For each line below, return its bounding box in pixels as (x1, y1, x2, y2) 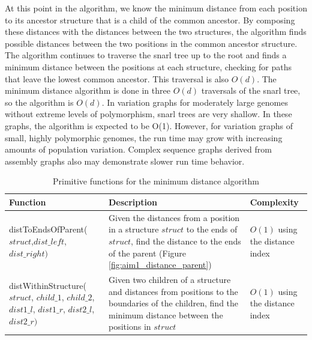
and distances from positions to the (109, 285, 238, 297)
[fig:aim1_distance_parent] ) (109, 258, 212, 271)
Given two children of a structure (109, 273, 231, 285)
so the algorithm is (5, 96, 74, 108)
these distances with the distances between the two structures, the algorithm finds (5, 25, 307, 38)
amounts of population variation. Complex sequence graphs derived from (5, 143, 272, 156)
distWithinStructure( (9, 279, 86, 291)
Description (109, 195, 158, 208)
